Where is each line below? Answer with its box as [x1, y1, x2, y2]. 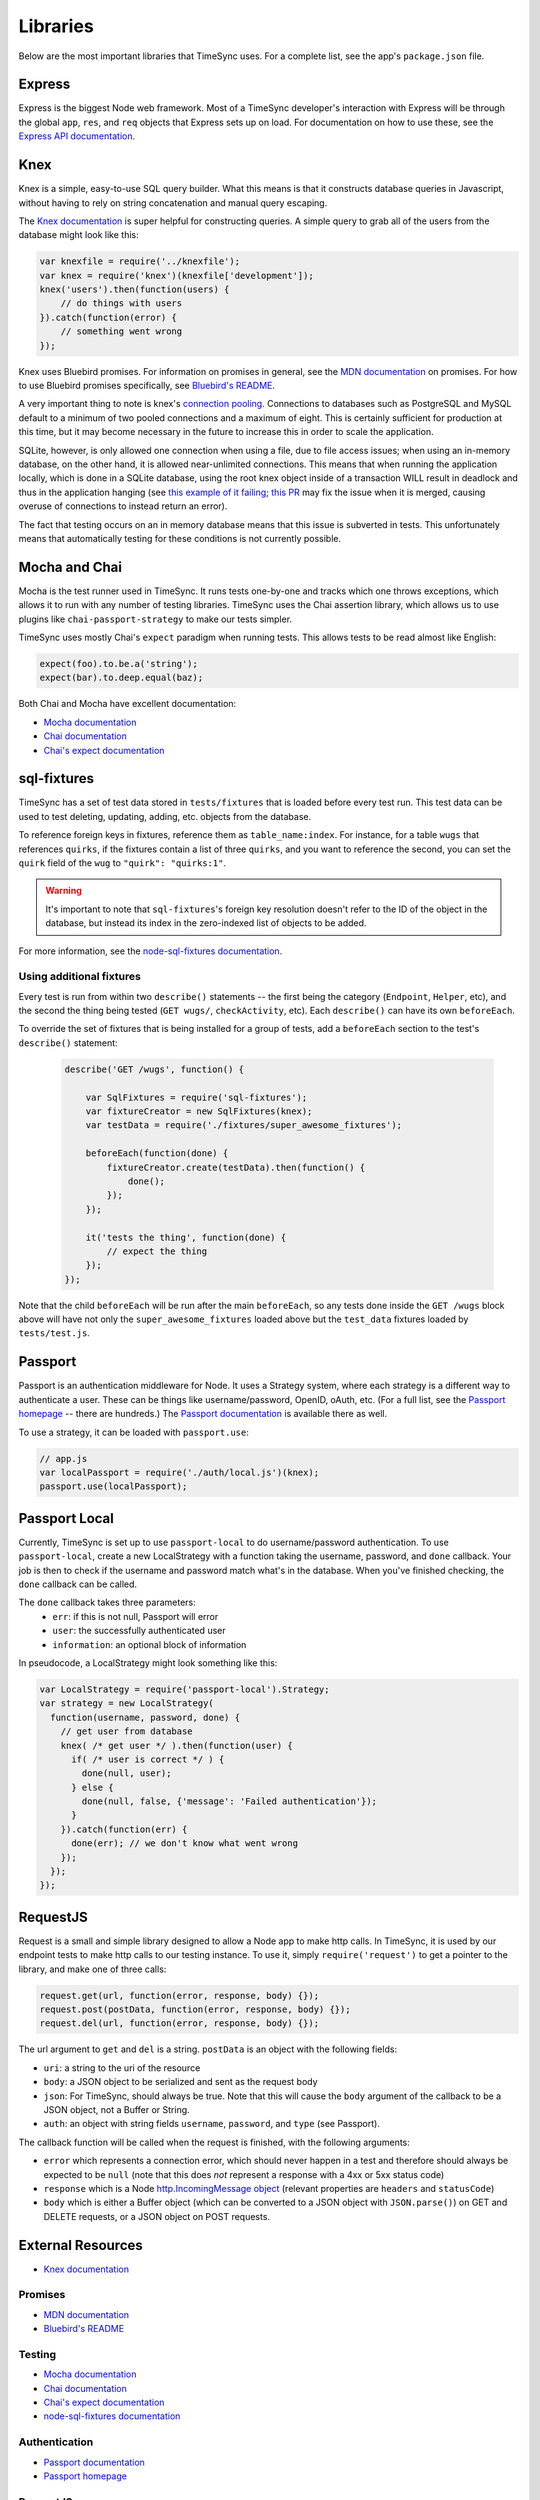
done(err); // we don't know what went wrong [71, 1838, 299, 1849]
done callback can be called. [18, 1578, 138, 1590]
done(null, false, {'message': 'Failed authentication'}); [81, 1796, 378, 1807]
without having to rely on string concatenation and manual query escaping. [18, 196, 328, 209]
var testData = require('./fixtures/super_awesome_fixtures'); [85, 1120, 403, 1131]
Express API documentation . [18, 130, 135, 142]
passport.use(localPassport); [39, 1481, 188, 1492]
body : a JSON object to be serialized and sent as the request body [43, 2076, 319, 2088]
